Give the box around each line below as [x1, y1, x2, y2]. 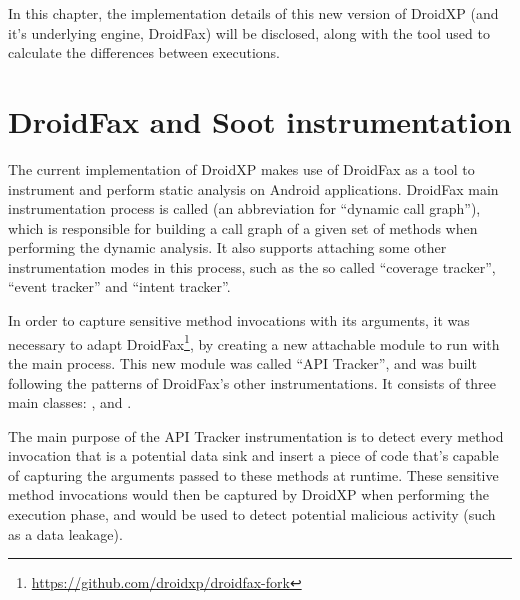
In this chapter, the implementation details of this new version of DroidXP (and [8, 3, 499, 23]
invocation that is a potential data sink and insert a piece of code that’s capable [8, 445, 499, 466]
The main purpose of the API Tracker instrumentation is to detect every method [8, 425, 504, 446]
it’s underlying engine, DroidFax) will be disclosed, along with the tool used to [8, 22, 490, 43]
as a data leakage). [8, 523, 123, 544]
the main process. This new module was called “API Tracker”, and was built [8, 352, 477, 373]
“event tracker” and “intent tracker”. [8, 276, 231, 297]
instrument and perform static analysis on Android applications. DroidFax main [8, 178, 499, 199]
